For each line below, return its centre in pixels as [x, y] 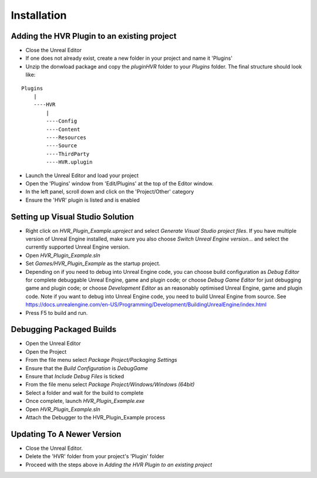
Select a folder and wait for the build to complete [85, 392]
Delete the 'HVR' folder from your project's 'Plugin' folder [95, 456]
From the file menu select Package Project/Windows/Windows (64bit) [110, 385]
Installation [39, 15]
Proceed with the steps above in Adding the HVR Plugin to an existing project [119, 465]
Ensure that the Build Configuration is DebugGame [87, 368]
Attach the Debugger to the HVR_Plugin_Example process [95, 417]
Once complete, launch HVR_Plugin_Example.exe [85, 401]
